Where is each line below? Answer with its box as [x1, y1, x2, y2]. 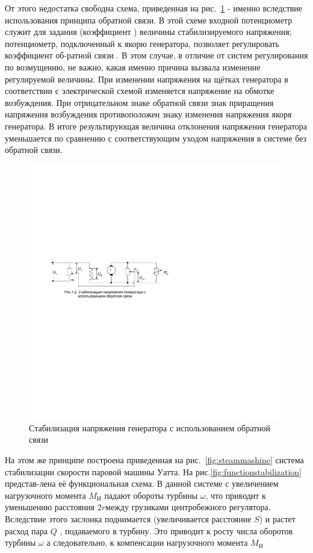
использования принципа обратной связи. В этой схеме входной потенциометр [5, 13, 293, 26]
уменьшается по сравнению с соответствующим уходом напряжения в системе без [5, 131, 307, 144]
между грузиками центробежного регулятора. [105, 501, 271, 513]
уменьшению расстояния [5, 501, 95, 513]
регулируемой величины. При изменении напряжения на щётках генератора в [5, 72, 288, 85]
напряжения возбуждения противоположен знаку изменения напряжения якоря [5, 108, 292, 120]
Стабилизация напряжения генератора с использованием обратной [29, 421, 271, 434]
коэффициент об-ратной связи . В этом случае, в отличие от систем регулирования [5, 49, 308, 61]
